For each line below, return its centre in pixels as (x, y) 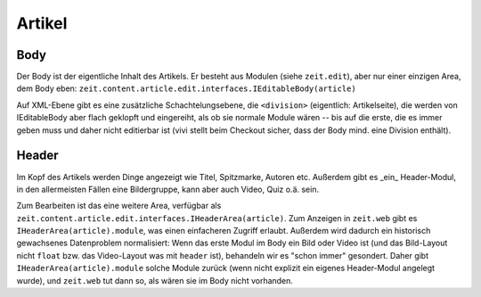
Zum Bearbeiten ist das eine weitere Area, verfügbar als (119, 206)
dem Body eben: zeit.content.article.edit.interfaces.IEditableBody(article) (186, 88)
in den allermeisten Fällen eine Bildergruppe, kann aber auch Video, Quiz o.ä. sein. (168, 189)
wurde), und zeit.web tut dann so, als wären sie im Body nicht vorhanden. (155, 280)
